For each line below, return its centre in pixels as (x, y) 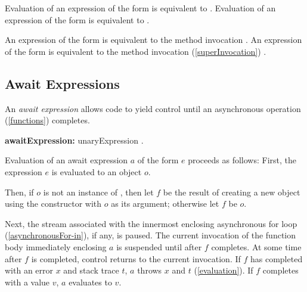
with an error (29, 270)
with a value (27, 282)
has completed (276, 258)
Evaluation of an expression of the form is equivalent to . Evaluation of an (140, 8)
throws (150, 270)
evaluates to (90, 282)
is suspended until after (159, 246)
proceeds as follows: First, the (242, 160)
